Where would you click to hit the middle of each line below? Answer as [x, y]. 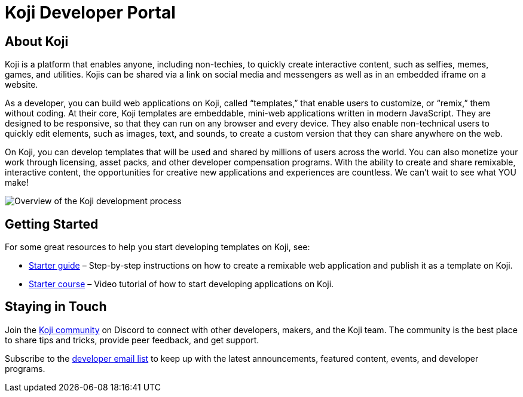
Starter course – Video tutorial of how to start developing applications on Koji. [181, 284]
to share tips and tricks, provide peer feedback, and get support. [132, 340]
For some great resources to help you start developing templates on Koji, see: [157, 247]
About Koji [37, 41]
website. [22, 85]
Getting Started [52, 224]
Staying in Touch [56, 307]
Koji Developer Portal [90, 13]
